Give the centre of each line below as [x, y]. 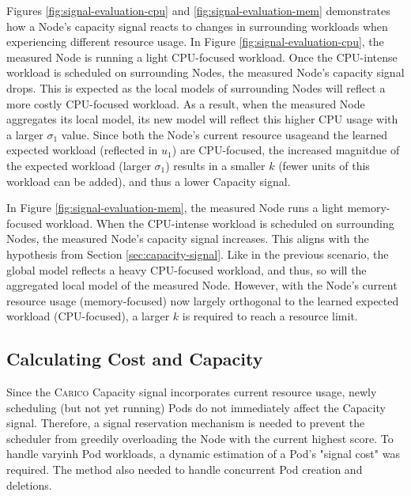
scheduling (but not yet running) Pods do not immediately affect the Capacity [196, 407]
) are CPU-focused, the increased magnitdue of [286, 150]
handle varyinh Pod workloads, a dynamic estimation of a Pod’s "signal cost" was [203, 454]
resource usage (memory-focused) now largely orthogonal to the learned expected [203, 300]
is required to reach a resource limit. [270, 316]
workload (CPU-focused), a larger [88, 316]
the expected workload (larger [79, 165]
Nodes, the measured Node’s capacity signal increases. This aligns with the [188, 239]
